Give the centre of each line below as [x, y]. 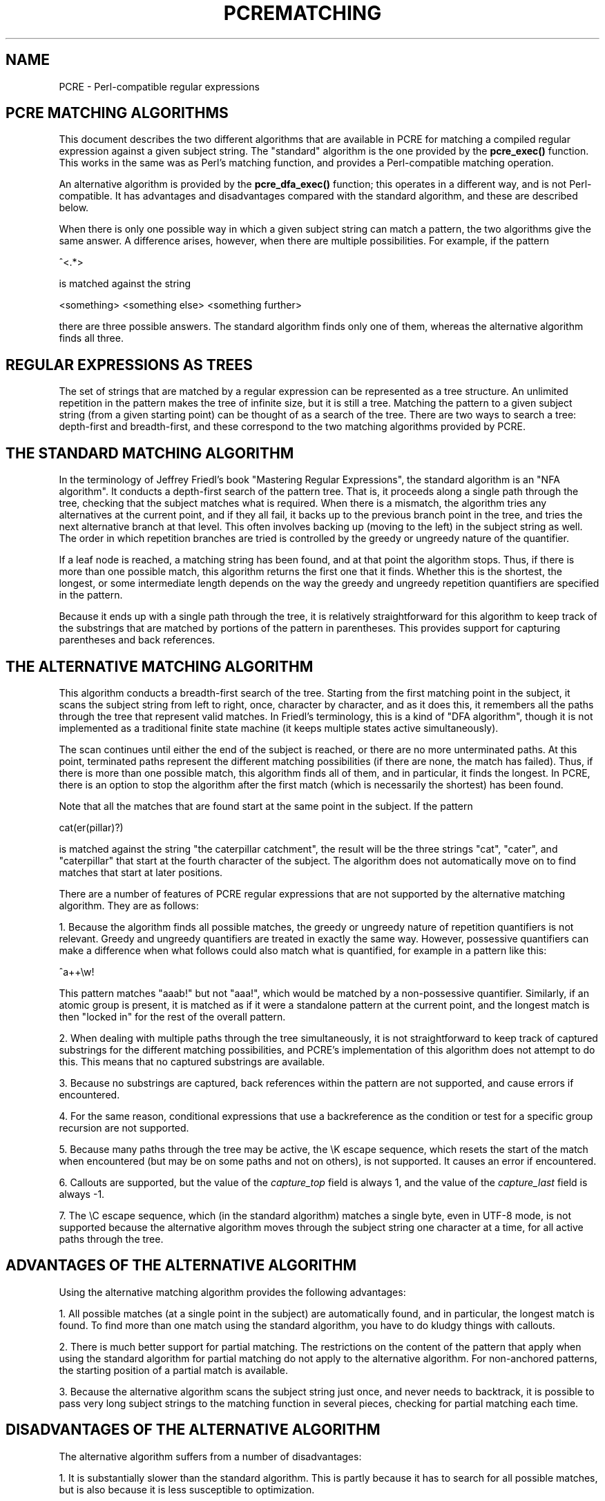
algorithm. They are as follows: [129, 905]
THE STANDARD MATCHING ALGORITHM [150, 453]
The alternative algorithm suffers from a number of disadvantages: [210, 1456]
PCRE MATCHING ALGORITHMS [117, 113]
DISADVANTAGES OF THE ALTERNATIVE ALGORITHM [193, 1430]
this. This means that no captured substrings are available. [192, 1061]
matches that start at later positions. [141, 872]
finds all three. [91, 338]
